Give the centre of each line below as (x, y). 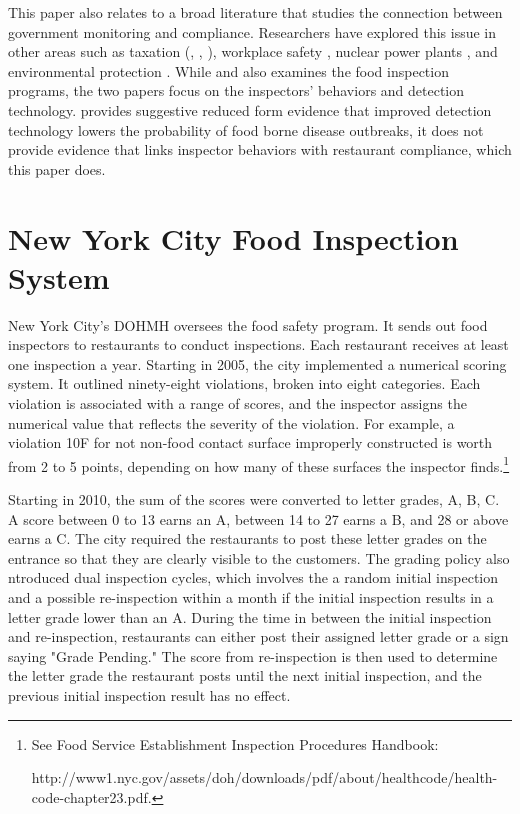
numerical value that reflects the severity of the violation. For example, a (231, 422)
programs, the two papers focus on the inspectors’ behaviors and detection (236, 90)
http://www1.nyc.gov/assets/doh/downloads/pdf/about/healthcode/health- (264, 777)
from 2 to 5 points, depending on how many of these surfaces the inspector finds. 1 (259, 464)
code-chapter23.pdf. (91, 796)
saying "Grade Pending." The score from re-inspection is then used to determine (253, 655)
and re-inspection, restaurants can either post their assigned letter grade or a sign (258, 636)
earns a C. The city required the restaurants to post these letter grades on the (247, 538)
